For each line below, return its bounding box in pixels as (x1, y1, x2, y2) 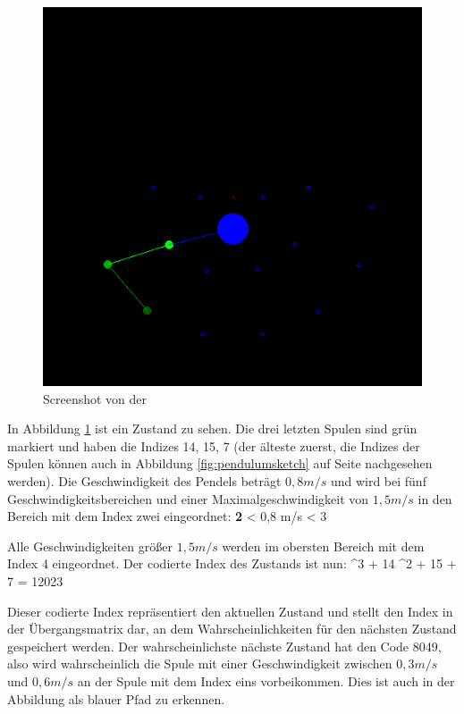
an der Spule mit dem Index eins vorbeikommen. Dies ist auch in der (77, 671, 455, 690)
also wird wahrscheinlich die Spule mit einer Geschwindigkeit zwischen (7, 654, 392, 673)
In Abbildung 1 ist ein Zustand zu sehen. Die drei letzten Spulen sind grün (7, 419, 418, 438)
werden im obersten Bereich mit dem (222, 536, 425, 555)
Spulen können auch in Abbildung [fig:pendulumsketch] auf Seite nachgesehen (7, 454, 433, 473)
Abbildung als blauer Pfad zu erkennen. (7, 689, 225, 708)
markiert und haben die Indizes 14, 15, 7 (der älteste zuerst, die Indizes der (7, 436, 420, 455)
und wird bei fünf (330, 471, 426, 490)
